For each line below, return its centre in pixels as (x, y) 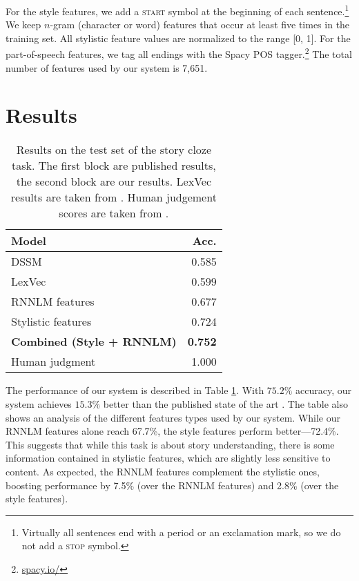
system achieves (39, 404)
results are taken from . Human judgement (114, 197)
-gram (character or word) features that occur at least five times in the (200, 24)
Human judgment (54, 362)
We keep (23, 24)
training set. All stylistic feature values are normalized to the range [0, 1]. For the (178, 38)
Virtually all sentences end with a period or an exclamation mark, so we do (181, 532)
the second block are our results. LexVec (114, 181)
